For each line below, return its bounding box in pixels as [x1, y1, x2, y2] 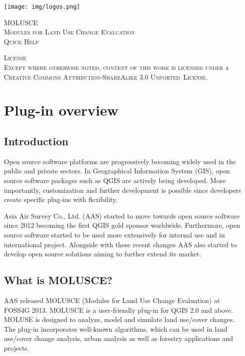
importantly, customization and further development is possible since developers [4, 185, 241, 195]
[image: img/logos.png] [4, 3, 80, 10]
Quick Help [4, 36, 39, 46]
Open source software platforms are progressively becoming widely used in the [4, 156, 236, 166]
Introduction [4, 133, 69, 148]
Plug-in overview [4, 100, 119, 120]
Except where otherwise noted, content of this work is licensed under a [4, 62, 229, 72]
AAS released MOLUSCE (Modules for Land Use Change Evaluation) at [4, 295, 220, 305]
